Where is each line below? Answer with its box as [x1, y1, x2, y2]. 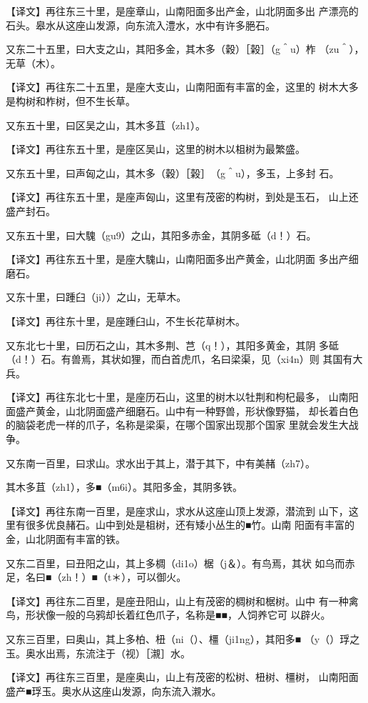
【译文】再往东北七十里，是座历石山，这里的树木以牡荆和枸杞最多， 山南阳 [6, 389, 359, 404]
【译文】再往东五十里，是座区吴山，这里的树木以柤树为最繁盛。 [6, 141, 305, 156]
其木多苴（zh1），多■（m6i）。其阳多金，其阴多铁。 [6, 479, 243, 494]
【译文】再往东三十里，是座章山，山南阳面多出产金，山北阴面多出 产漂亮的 [6, 4, 359, 18]
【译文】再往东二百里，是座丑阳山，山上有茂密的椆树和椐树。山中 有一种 [6, 593, 349, 608]
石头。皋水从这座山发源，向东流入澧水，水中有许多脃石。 [6, 17, 275, 32]
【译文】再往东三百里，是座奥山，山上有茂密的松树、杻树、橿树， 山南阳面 [6, 669, 359, 684]
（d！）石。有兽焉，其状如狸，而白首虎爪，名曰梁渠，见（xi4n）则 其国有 [6, 351, 353, 367]
